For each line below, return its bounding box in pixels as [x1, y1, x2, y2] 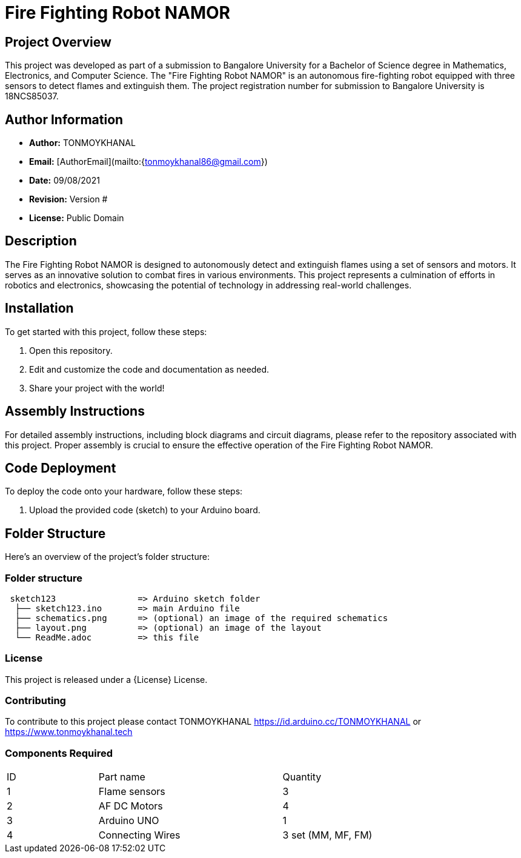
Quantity [282, 771, 322, 783]
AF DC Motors [98, 800, 163, 813]
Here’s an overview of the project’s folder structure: [5, 551, 210, 562]
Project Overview [5, 34, 111, 50]
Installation [5, 301, 74, 316]
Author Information [5, 111, 124, 127]
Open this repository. [29, 345, 113, 356]
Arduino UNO [98, 814, 159, 827]
